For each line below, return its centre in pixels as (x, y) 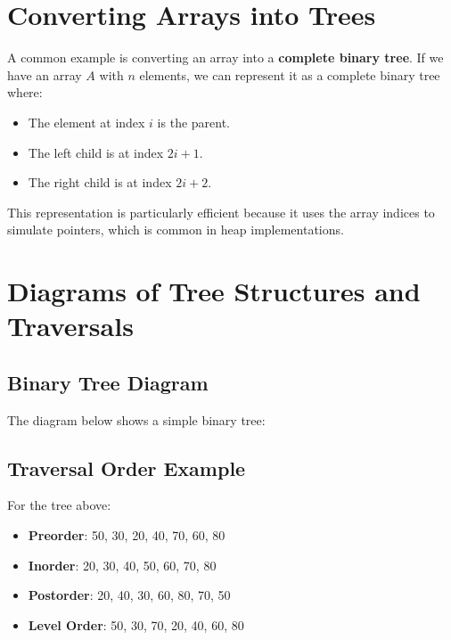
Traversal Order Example (127, 468)
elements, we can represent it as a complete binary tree (290, 74)
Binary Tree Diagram (108, 382)
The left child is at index (96, 152)
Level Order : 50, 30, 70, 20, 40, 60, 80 (136, 624)
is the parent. (194, 122)
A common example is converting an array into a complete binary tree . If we (225, 57)
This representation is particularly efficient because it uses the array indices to (221, 212)
